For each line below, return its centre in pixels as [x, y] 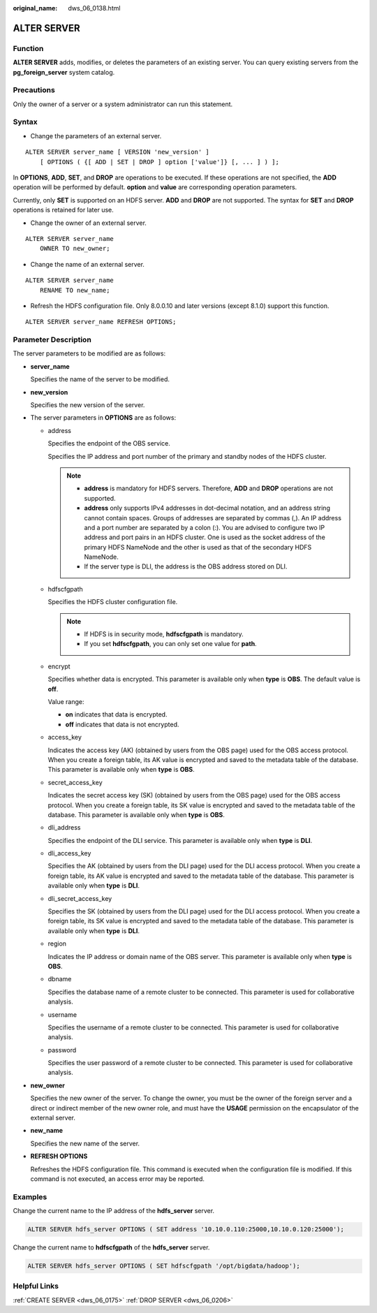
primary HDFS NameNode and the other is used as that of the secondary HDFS [198, 547]
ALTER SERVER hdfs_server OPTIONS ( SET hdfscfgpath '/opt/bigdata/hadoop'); [164, 1266]
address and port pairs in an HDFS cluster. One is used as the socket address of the [205, 537]
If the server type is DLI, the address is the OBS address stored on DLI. [186, 566]
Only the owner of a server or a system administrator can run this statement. [123, 104]
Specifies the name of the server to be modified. [100, 379]
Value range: [66, 701]
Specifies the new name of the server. [85, 1143]
